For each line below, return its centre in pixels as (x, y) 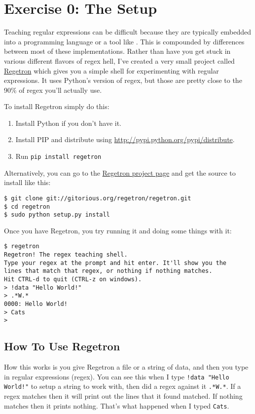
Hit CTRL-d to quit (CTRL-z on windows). (73, 280)
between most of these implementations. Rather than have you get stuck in (117, 51)
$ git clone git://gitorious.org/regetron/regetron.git (98, 198)
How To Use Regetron (62, 346)
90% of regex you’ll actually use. (53, 90)
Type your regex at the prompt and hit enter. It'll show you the (115, 263)
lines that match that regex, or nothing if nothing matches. (108, 271)
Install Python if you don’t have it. (68, 123)
